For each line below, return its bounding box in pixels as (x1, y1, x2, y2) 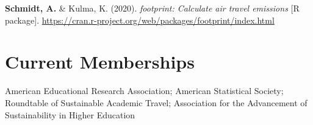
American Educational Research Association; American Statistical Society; (5, 84, 284, 97)
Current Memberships (5, 49, 195, 74)
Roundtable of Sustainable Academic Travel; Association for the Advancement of (5, 96, 308, 109)
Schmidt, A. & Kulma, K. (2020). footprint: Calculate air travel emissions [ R (5, 2, 300, 14)
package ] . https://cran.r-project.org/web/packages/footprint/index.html (5, 13, 275, 26)
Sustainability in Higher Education (5, 108, 135, 121)
